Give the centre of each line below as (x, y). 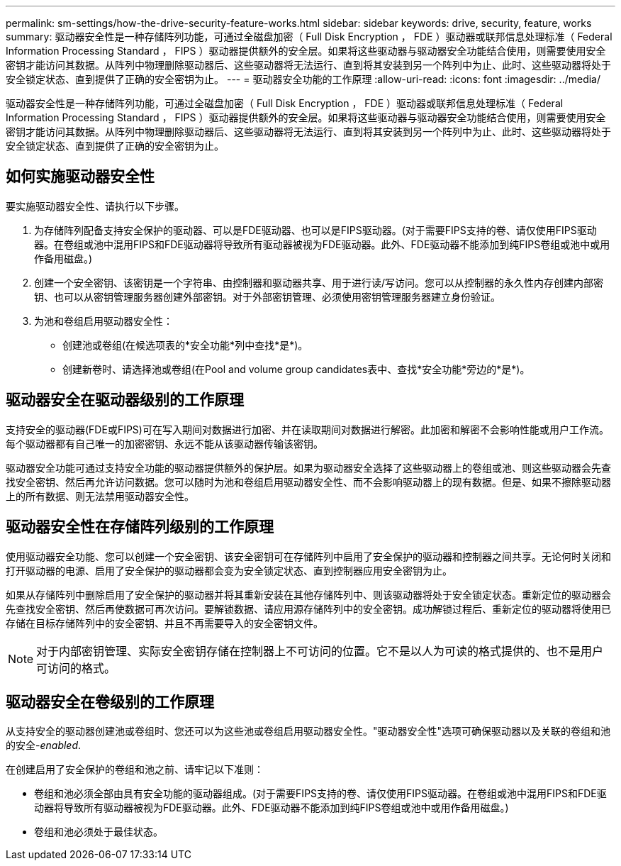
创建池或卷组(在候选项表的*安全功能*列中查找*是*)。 (185, 345)
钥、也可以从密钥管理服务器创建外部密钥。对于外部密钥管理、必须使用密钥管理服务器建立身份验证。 (267, 296)
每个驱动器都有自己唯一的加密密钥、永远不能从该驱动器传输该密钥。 (164, 443)
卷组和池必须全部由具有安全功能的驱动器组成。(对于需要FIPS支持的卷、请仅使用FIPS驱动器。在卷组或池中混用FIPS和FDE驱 (320, 794)
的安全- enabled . (44, 745)
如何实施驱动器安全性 (80, 177)
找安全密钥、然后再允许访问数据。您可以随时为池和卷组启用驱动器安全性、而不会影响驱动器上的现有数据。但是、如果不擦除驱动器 (308, 482)
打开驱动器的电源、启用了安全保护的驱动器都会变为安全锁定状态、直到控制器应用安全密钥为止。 (229, 570)
